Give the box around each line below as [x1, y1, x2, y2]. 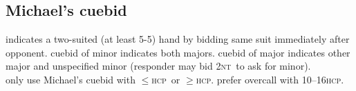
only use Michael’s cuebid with [6, 72, 135, 86]
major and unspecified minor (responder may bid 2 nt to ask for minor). [6, 59, 311, 73]
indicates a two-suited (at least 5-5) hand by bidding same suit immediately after [6, 32, 350, 46]
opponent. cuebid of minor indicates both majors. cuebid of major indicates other [6, 45, 350, 59]
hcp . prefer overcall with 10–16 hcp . [196, 72, 344, 86]
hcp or [151, 72, 180, 86]
